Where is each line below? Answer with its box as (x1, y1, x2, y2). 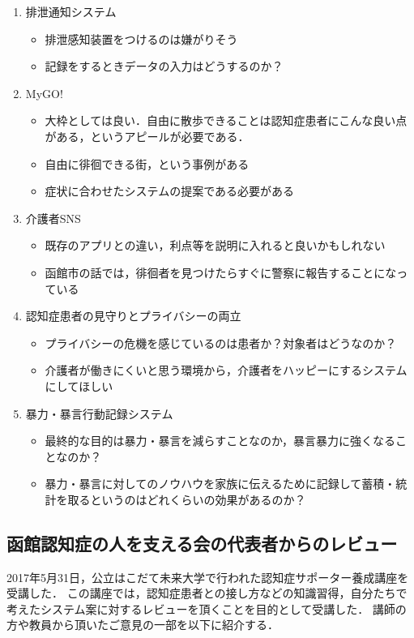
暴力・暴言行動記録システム (25, 405, 173, 422)
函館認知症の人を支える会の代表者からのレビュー (6, 530, 398, 555)
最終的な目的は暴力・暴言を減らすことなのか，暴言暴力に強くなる (45, 432, 396, 449)
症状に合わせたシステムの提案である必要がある (45, 182, 295, 199)
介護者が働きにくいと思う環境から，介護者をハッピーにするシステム (45, 362, 408, 379)
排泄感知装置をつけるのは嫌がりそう (45, 30, 238, 47)
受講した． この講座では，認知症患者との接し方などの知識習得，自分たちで (6, 584, 408, 602)
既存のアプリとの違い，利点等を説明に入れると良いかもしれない (45, 237, 386, 254)
